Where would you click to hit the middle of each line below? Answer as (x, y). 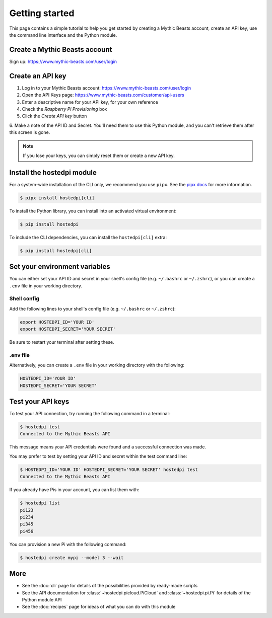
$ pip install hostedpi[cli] (56, 251)
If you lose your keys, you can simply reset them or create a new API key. (99, 156)
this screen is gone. (30, 132)
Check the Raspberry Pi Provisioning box (64, 109)
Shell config (24, 298)
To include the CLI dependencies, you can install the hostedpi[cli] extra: (88, 237)
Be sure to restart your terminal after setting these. (62, 342)
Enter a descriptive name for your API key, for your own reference (90, 102)
